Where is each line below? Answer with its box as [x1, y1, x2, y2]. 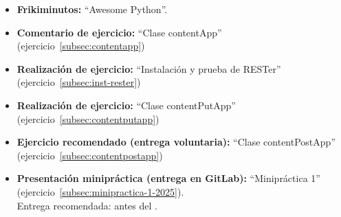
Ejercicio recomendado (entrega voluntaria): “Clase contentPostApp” [16, 135, 335, 149]
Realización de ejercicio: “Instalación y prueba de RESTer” [16, 61, 281, 76]
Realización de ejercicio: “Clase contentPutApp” [16, 98, 236, 112]
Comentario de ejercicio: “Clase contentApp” [16, 25, 222, 39]
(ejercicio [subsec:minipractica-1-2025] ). [16, 184, 184, 198]
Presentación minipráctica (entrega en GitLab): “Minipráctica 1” [16, 171, 320, 185]
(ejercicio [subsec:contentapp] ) [16, 38, 145, 53]
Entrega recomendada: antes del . [16, 198, 157, 212]
